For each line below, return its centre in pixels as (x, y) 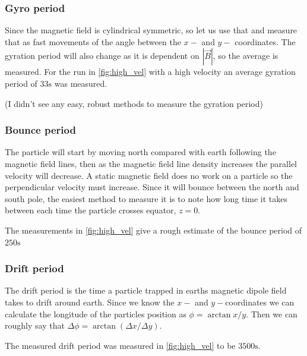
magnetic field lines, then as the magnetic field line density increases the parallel (151, 163)
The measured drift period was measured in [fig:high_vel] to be (120, 345)
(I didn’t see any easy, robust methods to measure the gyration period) (134, 103)
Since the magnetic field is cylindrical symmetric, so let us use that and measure (151, 30)
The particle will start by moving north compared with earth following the (140, 152)
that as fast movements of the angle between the (93, 41)
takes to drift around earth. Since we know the (90, 302)
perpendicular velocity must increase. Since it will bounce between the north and (152, 187)
